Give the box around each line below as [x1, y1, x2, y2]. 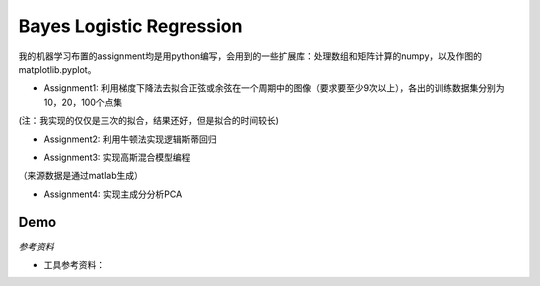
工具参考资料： [43, 258, 105, 270]
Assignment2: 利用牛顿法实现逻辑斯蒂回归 [43, 133, 217, 145]
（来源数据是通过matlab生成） [18, 170, 144, 182]
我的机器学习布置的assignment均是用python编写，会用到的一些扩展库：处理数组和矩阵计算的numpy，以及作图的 [18, 50, 483, 62]
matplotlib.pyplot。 [18, 63, 97, 75]
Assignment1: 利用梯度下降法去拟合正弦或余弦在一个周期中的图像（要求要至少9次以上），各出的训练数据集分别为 [43, 82, 505, 94]
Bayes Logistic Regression [18, 15, 243, 37]
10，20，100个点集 [43, 96, 123, 108]
